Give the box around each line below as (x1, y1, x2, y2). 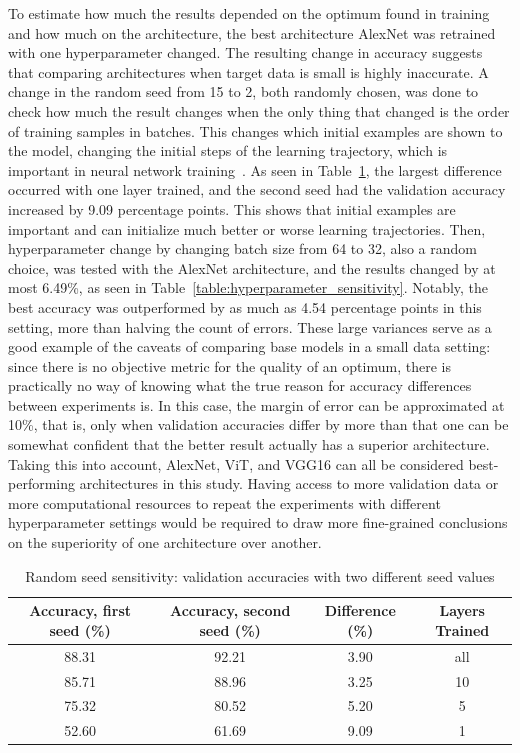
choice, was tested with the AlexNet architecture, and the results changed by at (8, 257, 496, 278)
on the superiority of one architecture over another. (8, 532, 322, 553)
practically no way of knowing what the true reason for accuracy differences (8, 375, 472, 396)
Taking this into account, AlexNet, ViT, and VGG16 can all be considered (8, 453, 464, 474)
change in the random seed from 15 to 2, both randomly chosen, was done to (8, 81, 479, 102)
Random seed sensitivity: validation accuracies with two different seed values (25, 565, 495, 586)
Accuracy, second (169, 600, 291, 621)
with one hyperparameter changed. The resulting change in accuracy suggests (8, 42, 483, 63)
